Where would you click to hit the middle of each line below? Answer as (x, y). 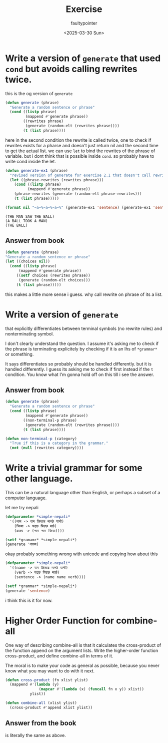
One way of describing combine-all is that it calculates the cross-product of (83, 645)
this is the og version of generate (39, 93)
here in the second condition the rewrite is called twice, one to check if (78, 140)
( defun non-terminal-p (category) (41, 439)
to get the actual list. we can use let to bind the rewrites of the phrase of (80, 151)
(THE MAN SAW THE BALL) (30, 216)
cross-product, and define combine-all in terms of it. (59, 656)
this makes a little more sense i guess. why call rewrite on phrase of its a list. (84, 294)
